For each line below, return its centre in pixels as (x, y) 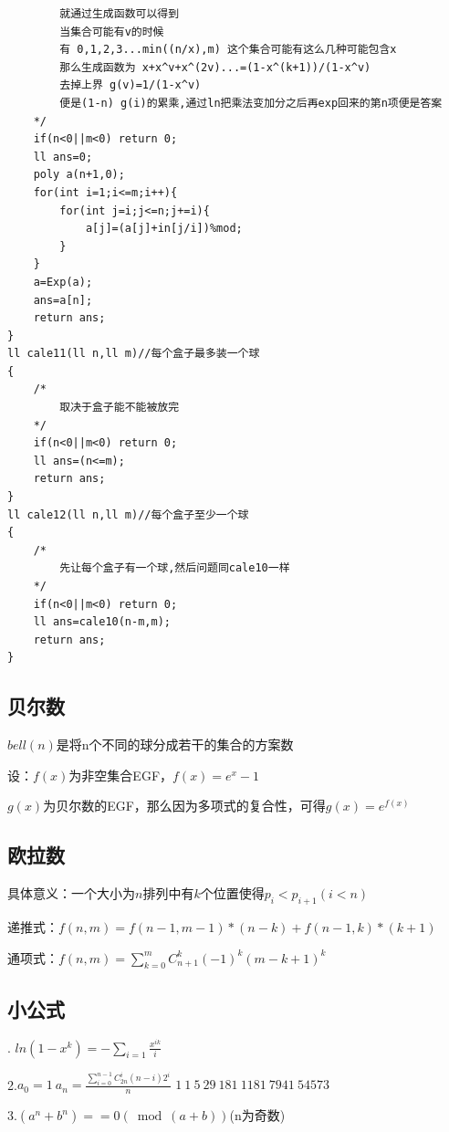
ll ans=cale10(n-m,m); (102, 622)
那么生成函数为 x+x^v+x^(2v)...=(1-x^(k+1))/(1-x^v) (215, 67)
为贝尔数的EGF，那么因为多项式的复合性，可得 (184, 806)
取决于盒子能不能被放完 (120, 408)
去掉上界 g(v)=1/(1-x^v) (131, 85)
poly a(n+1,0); (79, 175)
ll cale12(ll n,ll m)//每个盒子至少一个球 (128, 514)
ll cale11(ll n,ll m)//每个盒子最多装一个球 (134, 354)
